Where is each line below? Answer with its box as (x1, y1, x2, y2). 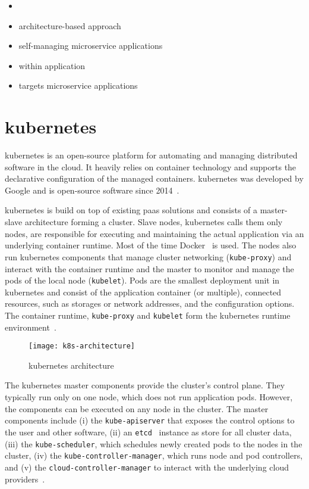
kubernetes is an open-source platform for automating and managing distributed (5, 149, 298, 161)
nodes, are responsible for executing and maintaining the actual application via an (5, 227, 304, 239)
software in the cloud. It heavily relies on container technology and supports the (5, 160, 297, 173)
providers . (5, 472, 45, 485)
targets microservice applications (18, 79, 138, 92)
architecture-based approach (18, 19, 121, 32)
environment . (5, 320, 56, 333)
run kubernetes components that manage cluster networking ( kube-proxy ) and (5, 250, 292, 263)
